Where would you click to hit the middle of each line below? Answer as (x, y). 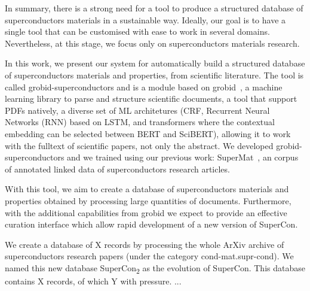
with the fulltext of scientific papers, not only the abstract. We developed (139, 145)
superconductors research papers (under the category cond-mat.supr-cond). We (149, 256)
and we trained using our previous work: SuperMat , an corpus (183, 157)
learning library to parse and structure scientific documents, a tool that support (151, 98)
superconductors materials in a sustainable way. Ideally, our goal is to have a (145, 19)
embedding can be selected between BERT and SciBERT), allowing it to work (148, 133)
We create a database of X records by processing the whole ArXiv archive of (145, 244)
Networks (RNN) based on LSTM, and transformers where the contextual (140, 122)
